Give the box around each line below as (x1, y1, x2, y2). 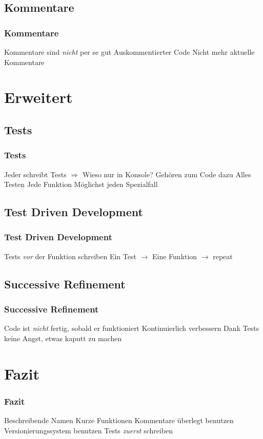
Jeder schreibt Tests (4, 169, 67, 179)
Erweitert (4, 87, 73, 108)
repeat (213, 250, 233, 261)
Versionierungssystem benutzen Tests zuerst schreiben (4, 425, 173, 435)
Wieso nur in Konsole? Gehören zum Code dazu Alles (82, 169, 251, 179)
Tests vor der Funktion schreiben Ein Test (4, 250, 136, 261)
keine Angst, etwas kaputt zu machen (4, 332, 122, 343)
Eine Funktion (152, 250, 197, 261)
